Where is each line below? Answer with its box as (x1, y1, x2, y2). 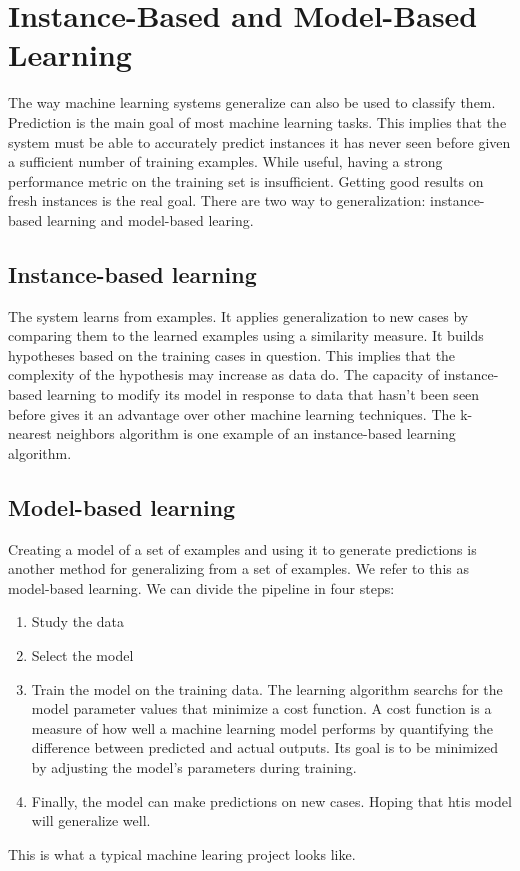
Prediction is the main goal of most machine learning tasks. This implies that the (8, 111, 507, 132)
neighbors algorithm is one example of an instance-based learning (56, 423, 456, 444)
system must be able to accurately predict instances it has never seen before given (8, 131, 511, 152)
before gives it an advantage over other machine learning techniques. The (8, 403, 456, 424)
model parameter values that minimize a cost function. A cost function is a (31, 698, 492, 719)
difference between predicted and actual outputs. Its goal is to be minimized (31, 737, 498, 758)
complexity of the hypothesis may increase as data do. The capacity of (8, 364, 440, 385)
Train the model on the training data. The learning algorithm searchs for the (31, 678, 503, 699)
